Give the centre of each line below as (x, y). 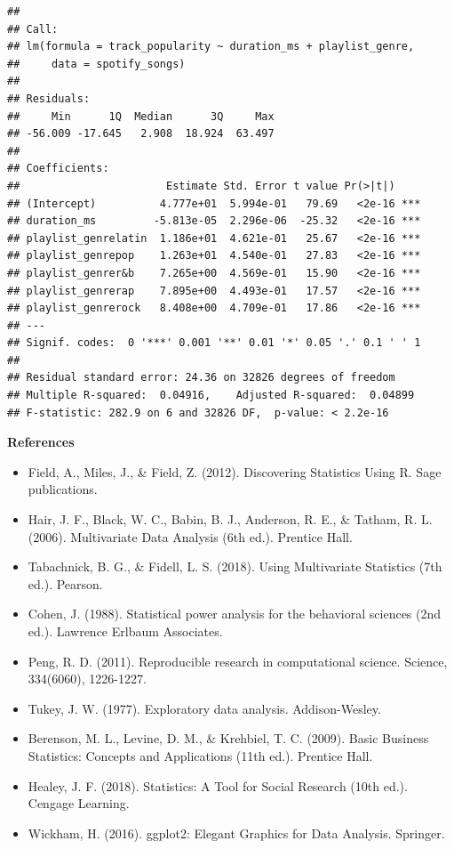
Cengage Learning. (79, 803)
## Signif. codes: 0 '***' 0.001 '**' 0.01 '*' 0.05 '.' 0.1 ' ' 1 (214, 343)
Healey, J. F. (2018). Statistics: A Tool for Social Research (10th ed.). (218, 785)
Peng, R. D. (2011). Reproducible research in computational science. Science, (238, 661)
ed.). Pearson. (65, 583)
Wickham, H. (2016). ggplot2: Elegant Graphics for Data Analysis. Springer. (236, 833)
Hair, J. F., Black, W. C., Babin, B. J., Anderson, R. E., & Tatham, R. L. (230, 519)
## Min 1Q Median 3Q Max (141, 116)
